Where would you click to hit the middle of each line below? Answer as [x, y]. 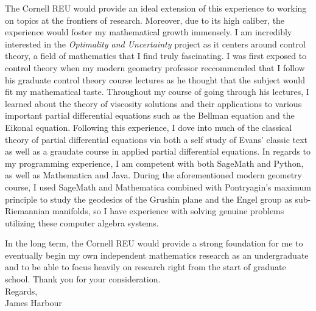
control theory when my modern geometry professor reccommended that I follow [155, 67]
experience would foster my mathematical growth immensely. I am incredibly [149, 32]
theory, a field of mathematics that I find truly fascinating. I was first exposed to [156, 56]
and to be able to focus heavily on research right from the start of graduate [146, 267]
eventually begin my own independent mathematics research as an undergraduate [157, 255]
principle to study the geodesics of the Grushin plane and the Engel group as [149, 199]
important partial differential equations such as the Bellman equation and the [150, 115]
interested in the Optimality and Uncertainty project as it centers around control [155, 44]
